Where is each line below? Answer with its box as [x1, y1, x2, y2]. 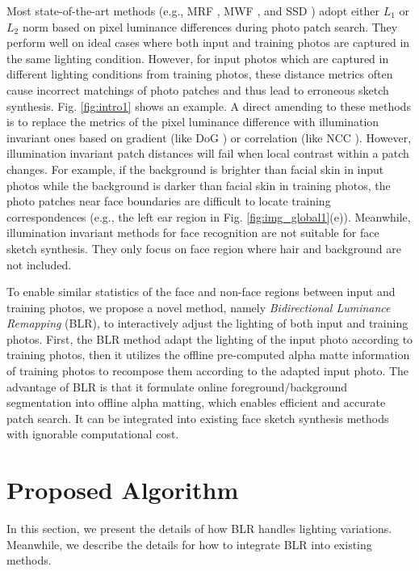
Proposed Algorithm [6, 473, 239, 506]
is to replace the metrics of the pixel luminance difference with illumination [6, 113, 379, 130]
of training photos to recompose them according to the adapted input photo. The [6, 362, 409, 379]
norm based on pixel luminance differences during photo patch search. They [22, 18, 398, 35]
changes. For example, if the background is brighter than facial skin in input [6, 160, 384, 177]
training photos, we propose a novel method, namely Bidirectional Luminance [6, 298, 391, 315]
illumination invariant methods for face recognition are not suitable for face [6, 224, 379, 241]
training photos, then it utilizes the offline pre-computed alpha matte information [6, 346, 410, 363]
